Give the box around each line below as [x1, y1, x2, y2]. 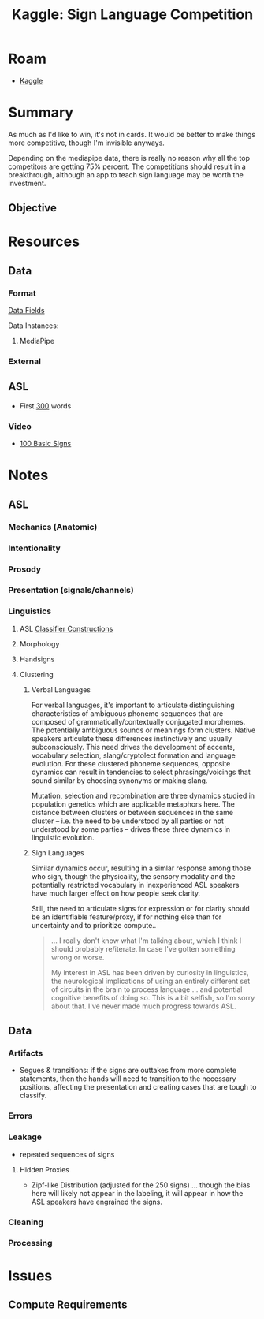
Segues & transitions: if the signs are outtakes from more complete [19, 1066, 237, 1075]
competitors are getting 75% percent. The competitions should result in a [8, 162, 246, 171]
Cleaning [8, 1217, 44, 1228]
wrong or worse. [50, 952, 105, 962]
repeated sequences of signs [19, 1149, 115, 1159]
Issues [8, 1267, 53, 1284]
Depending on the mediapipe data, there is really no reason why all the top [8, 153, 251, 162]
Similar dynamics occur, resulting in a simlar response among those [31, 863, 251, 873]
